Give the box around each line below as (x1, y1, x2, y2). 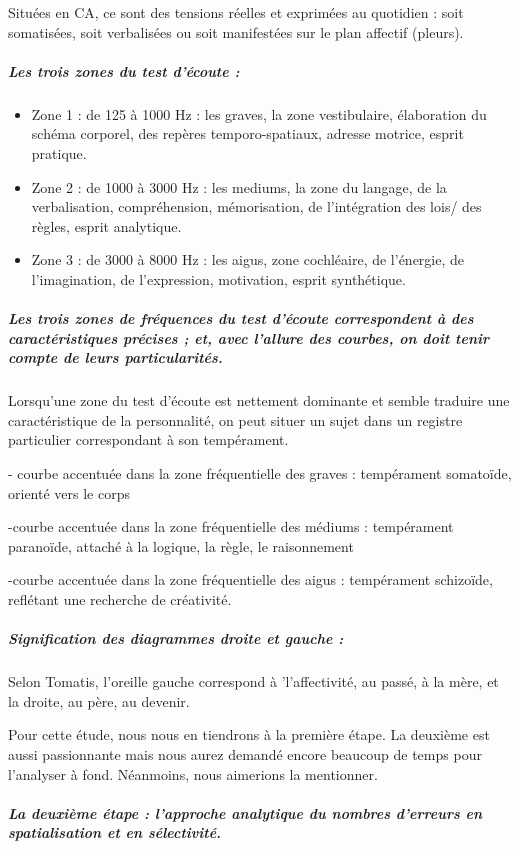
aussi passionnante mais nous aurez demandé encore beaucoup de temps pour (8, 743, 482, 764)
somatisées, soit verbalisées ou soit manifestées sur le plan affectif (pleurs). (8, 21, 464, 42)
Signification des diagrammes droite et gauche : (8, 628, 344, 649)
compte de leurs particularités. (8, 347, 223, 368)
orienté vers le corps (8, 482, 130, 503)
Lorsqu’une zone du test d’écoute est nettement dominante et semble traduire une (8, 390, 510, 411)
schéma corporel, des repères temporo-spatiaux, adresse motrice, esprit (31, 123, 464, 144)
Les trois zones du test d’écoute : (8, 60, 240, 81)
